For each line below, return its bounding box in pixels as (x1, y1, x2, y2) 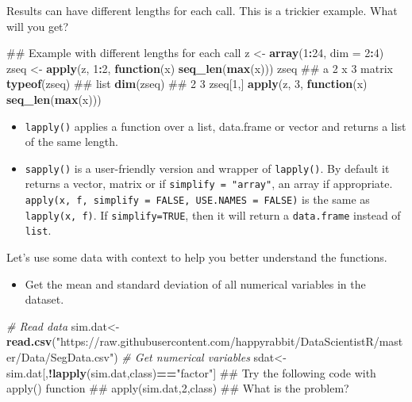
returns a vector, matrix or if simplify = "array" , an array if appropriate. (25, 175, 393, 192)
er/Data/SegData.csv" (6, 349, 114, 366)
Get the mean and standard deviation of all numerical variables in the (25, 275, 366, 292)
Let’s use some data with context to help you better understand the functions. (6, 249, 387, 266)
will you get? (6, 17, 69, 34)
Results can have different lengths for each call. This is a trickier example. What (6, 2, 398, 18)
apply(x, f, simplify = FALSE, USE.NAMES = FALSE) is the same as (25, 191, 370, 208)
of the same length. (25, 133, 118, 150)
